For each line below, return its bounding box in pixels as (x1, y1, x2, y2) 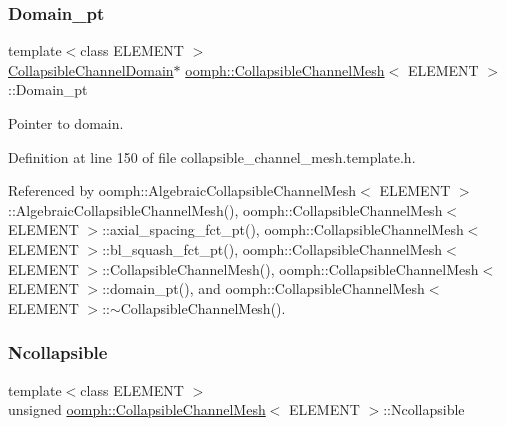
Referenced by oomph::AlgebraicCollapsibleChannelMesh (8, 180, 357, 201)
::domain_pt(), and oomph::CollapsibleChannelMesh (102, 278, 425, 299)
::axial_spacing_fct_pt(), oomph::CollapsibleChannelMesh (102, 219, 464, 240)
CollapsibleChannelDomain (8, 59, 174, 80)
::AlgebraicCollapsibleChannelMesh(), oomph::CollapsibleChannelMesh (8, 199, 443, 220)
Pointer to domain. (8, 113, 124, 133)
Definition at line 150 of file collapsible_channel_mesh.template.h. (8, 146, 416, 167)
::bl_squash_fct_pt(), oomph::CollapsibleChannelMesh (102, 238, 443, 259)
